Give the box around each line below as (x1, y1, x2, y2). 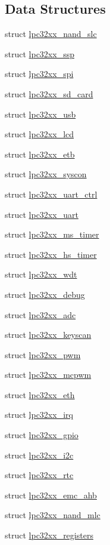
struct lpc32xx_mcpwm (5, 368, 92, 381)
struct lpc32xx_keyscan (5, 328, 92, 341)
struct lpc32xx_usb (5, 107, 76, 120)
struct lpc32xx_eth (5, 388, 75, 401)
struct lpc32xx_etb (5, 147, 75, 160)
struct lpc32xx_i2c (5, 448, 74, 461)
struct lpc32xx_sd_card (5, 87, 93, 100)
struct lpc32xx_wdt (5, 268, 77, 281)
